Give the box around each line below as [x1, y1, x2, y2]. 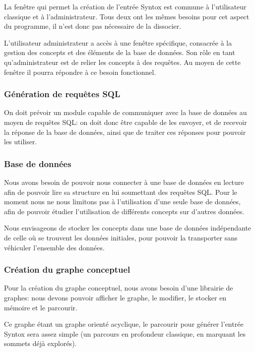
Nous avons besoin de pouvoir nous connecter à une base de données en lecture [4, 176, 244, 187]
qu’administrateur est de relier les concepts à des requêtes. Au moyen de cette [4, 57, 241, 67]
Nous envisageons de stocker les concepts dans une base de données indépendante [4, 223, 252, 233]
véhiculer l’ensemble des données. [4, 242, 105, 252]
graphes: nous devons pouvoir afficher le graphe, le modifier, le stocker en [4, 292, 227, 302]
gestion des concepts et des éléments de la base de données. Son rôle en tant [4, 47, 235, 58]
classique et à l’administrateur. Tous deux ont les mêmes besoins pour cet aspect [4, 11, 250, 21]
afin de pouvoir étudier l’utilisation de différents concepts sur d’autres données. [4, 206, 245, 216]
